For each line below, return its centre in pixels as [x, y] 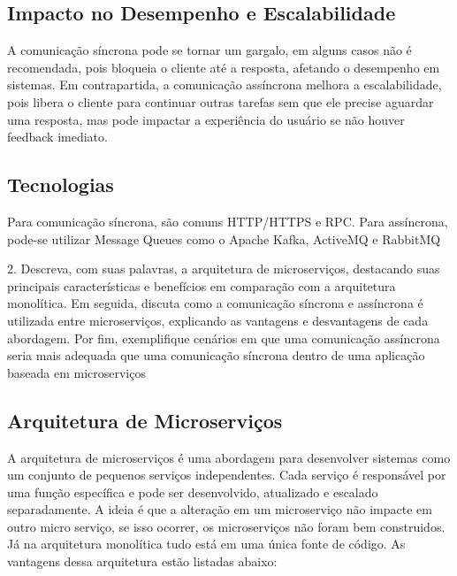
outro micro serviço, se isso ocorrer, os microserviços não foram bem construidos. [226, 526]
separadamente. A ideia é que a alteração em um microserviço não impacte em [220, 509]
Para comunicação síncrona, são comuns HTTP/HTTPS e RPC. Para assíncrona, [228, 221]
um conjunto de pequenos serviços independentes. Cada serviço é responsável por [227, 475]
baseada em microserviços [76, 372]
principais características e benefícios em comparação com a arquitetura [202, 285]
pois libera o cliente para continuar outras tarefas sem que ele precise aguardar [221, 101]
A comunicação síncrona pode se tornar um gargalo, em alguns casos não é [209, 50]
